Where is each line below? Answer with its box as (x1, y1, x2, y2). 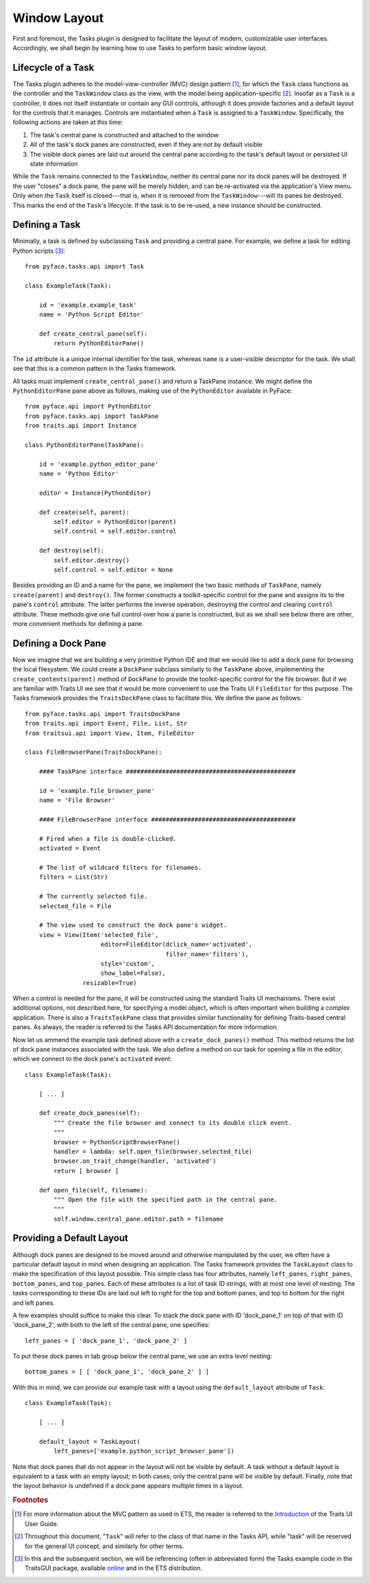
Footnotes (12, 1495, 49, 1505)
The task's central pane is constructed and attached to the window (29, 130, 219, 139)
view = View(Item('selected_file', (38, 931, 159, 938)
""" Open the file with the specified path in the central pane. (53, 1195, 278, 1203)
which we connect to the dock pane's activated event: (12, 1054, 173, 1063)
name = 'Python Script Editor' (38, 311, 145, 319)
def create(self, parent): (38, 508, 130, 516)
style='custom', (100, 960, 156, 967)
